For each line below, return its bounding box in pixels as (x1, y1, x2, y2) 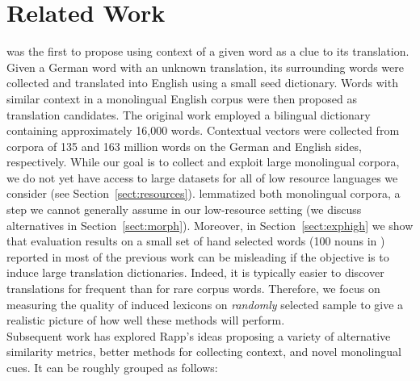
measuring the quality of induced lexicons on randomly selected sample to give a (6, 295, 404, 312)
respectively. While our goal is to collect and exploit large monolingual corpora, (6, 153, 400, 170)
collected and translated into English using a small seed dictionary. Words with (6, 74, 398, 91)
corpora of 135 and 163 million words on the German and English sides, (6, 137, 362, 154)
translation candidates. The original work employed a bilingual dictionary (6, 106, 371, 123)
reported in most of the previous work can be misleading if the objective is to (6, 248, 389, 265)
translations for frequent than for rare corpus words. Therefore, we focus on (6, 280, 380, 297)
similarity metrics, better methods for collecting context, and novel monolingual (6, 343, 401, 360)
